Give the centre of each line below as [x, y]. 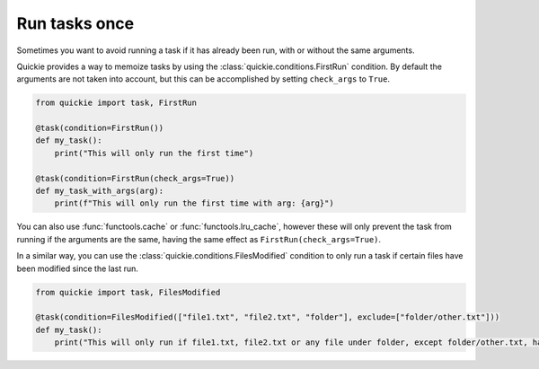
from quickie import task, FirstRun [116, 103]
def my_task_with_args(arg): [100, 191]
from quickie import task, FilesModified [128, 292]
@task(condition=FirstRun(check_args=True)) [135, 178]
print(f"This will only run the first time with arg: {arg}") [194, 203]
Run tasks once [75, 23]
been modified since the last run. [78, 268]
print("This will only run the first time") [154, 153]
